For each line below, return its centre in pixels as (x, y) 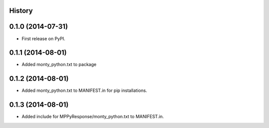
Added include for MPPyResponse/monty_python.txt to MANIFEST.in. (93, 117)
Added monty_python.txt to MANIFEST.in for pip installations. (84, 91)
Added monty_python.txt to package (59, 64)
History (21, 11)
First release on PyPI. (44, 38)
